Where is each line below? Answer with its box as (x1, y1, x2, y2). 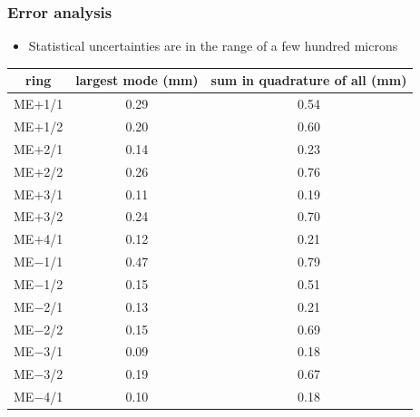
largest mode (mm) (75, 71, 199, 90)
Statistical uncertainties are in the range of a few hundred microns (28, 36, 398, 55)
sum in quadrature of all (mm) (210, 71, 407, 90)
